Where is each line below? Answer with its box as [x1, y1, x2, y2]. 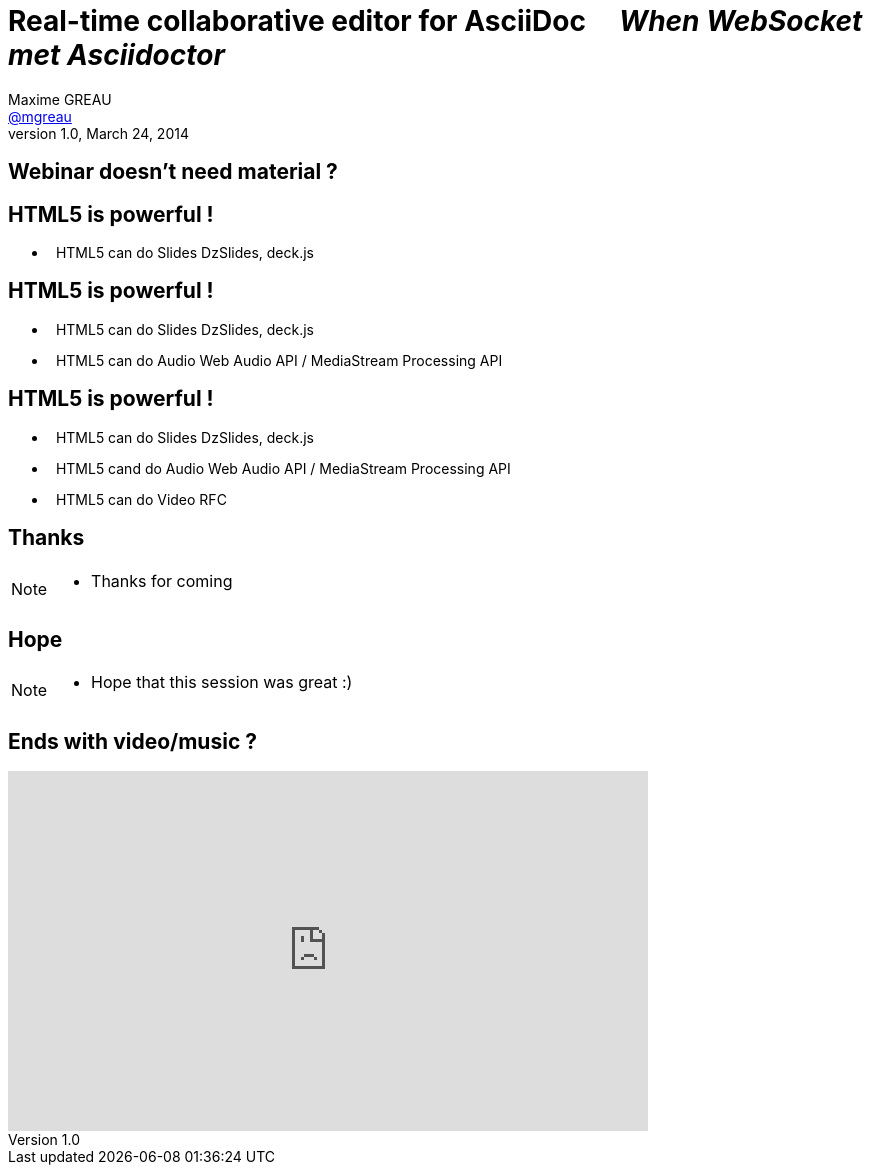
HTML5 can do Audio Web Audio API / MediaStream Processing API [55, 351, 503, 369]
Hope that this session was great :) [91, 672, 353, 693]
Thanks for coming [91, 570, 233, 591]
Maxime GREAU [8, 90, 112, 108]
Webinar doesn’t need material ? [8, 159, 338, 185]
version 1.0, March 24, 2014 [8, 124, 189, 142]
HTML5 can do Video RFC [55, 490, 227, 508]
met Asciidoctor [8, 38, 225, 72]
